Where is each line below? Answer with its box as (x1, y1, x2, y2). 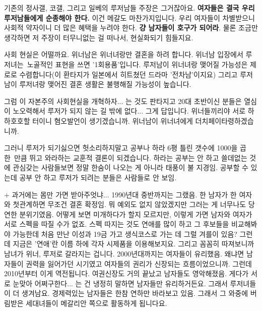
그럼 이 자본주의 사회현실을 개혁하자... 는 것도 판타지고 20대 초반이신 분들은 (4, 95, 242, 106)
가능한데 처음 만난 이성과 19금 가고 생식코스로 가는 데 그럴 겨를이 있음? (13, 228, 237, 239)
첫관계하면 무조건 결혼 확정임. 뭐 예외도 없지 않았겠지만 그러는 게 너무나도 (13, 199, 246, 210)
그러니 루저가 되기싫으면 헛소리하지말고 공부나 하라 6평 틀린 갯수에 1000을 (4, 142, 238, 153)
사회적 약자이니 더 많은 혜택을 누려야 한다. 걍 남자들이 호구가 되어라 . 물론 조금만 (4, 22, 258, 33)
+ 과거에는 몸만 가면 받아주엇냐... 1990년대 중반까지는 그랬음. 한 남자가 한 (4, 189, 237, 199)
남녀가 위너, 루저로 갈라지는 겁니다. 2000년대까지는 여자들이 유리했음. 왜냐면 (4, 248, 244, 259)
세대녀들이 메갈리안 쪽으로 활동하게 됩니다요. (26, 298, 167, 308)
